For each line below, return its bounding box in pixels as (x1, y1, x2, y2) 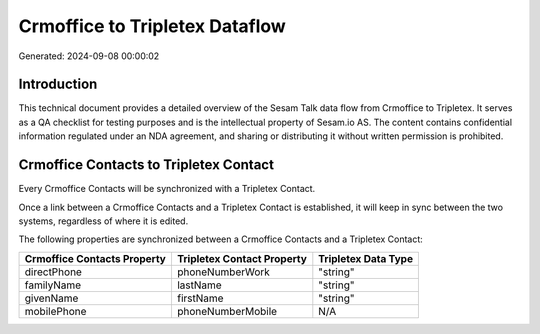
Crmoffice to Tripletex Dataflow (18, 15, 287, 37)
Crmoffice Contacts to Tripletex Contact (18, 156, 275, 174)
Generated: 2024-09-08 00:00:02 (18, 50, 160, 62)
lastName (176, 278, 222, 292)
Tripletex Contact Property (176, 251, 307, 265)
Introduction (18, 76, 98, 93)
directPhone (24, 265, 82, 279)
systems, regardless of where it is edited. (18, 215, 189, 227)
